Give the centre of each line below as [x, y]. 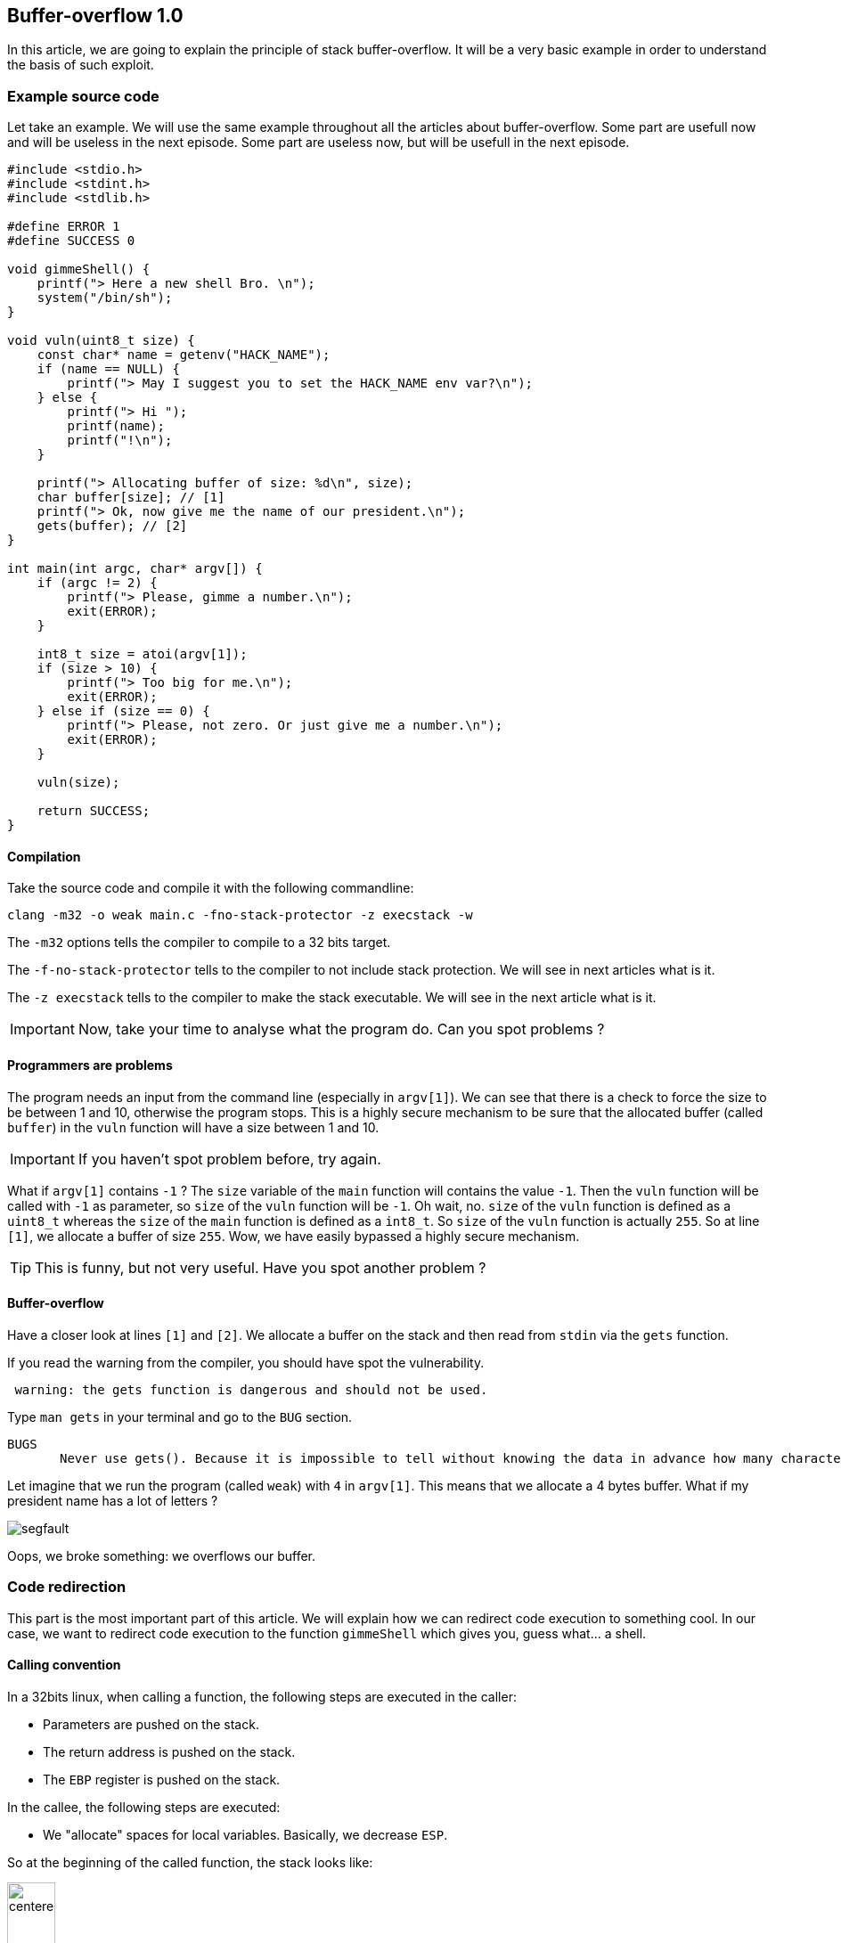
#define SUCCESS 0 [71, 241]
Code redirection [67, 1587]
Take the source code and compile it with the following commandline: [211, 888]
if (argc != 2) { [97, 583]
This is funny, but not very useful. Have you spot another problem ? [261, 1267]
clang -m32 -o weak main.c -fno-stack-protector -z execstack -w [240, 915]
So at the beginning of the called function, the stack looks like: [190, 1862]
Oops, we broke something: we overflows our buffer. [161, 1555]
